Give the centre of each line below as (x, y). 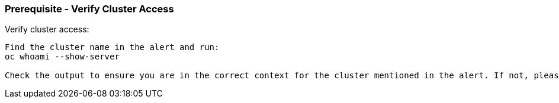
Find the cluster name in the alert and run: (112, 47)
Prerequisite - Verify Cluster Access (89, 9)
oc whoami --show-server (62, 57)
